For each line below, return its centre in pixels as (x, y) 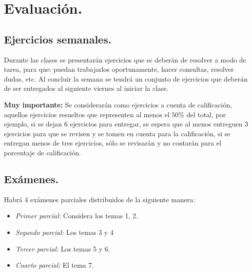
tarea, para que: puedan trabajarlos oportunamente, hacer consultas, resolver (119, 69)
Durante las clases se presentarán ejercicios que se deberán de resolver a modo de (125, 59)
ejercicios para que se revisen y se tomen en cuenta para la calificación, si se (117, 133)
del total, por (206, 114)
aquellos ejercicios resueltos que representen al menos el (87, 114)
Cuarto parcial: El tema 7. (55, 265)
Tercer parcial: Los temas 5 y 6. (63, 248)
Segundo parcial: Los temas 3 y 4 (64, 232)
